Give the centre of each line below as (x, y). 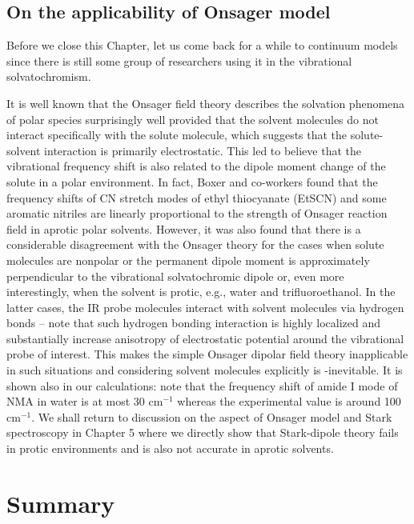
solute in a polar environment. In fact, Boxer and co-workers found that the (192, 181)
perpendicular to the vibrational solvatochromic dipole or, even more (175, 276)
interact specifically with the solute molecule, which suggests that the (177, 135)
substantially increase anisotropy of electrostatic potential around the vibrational (205, 338)
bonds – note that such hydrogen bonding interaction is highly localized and (194, 323)
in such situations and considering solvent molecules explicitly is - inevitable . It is (205, 370)
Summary (61, 503)
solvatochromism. (49, 76)
